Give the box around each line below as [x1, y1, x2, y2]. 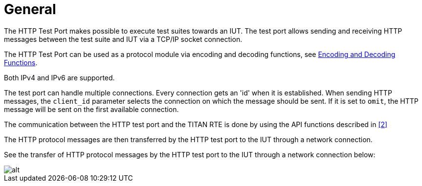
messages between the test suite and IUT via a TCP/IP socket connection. [4, 35, 243, 43]
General [4, 1, 56, 18]
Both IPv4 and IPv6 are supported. [4, 73, 115, 82]
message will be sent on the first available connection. [4, 105, 179, 113]
